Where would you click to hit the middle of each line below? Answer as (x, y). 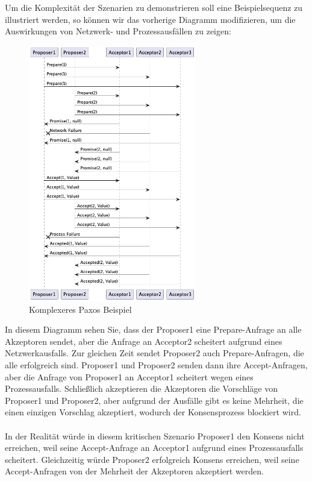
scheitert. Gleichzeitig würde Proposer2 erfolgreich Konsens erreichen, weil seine (152, 459)
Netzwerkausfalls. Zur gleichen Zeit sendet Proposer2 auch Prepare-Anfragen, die (154, 353)
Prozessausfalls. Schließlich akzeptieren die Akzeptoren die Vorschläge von (141, 388)
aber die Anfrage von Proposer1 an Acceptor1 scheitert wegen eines (129, 376)
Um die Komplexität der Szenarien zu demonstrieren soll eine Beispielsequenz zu (154, 7)
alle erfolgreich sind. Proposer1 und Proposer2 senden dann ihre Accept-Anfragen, (156, 365)
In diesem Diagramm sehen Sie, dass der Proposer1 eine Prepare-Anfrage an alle (153, 329)
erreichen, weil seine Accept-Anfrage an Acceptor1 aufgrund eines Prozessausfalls (154, 448)
